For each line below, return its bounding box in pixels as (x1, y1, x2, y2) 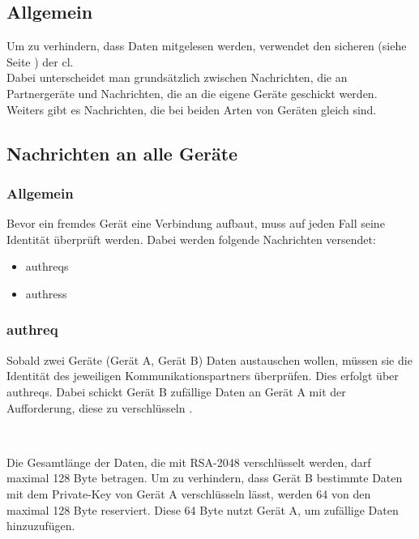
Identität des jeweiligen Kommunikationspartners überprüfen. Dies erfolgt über (6, 367, 399, 384)
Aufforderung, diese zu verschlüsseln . (6, 399, 193, 416)
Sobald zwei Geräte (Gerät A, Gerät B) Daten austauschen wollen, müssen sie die (6, 351, 413, 368)
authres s (25, 284, 67, 302)
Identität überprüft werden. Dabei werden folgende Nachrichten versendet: (6, 230, 376, 247)
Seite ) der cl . (6, 53, 74, 70)
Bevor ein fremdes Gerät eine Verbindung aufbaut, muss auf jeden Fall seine (6, 215, 385, 232)
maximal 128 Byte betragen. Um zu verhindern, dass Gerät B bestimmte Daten (6, 469, 403, 486)
